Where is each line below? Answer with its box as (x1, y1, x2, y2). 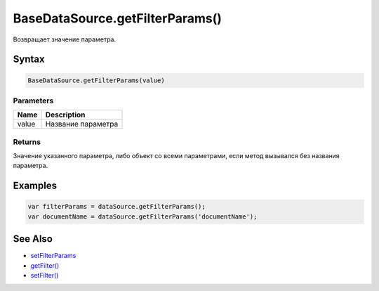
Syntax (13, 53, 45, 65)
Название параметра (45, 119, 119, 129)
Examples (13, 180, 58, 192)
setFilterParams (30, 252, 77, 260)
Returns (13, 137, 41, 147)
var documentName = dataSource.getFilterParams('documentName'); (27, 212, 258, 221)
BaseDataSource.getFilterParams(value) (27, 76, 165, 84)
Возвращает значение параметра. (13, 35, 116, 44)
